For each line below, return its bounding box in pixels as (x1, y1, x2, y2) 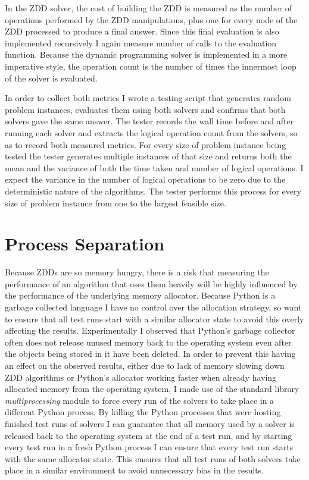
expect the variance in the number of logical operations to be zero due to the (5, 173, 286, 186)
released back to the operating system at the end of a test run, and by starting (5, 429, 292, 441)
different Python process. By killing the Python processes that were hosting (5, 406, 281, 418)
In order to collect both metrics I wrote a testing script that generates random (5, 92, 291, 104)
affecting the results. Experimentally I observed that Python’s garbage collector (5, 324, 295, 337)
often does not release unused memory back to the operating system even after (5, 335, 292, 348)
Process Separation (5, 231, 165, 256)
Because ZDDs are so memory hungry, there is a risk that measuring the (5, 266, 269, 278)
